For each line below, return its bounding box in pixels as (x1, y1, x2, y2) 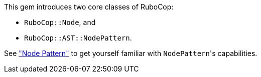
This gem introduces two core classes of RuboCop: (4, 2, 174, 11)
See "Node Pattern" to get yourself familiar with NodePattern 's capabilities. (4, 49, 257, 57)
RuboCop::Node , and (24, 18, 96, 26)
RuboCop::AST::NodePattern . (24, 33, 132, 42)
